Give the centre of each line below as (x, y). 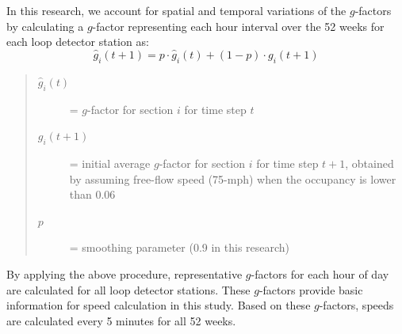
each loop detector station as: (78, 42)
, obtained (369, 163)
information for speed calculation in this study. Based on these (159, 305)
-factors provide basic (311, 289)
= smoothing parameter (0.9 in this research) (180, 247)
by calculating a (45, 26)
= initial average (110, 163)
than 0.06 (92, 194)
